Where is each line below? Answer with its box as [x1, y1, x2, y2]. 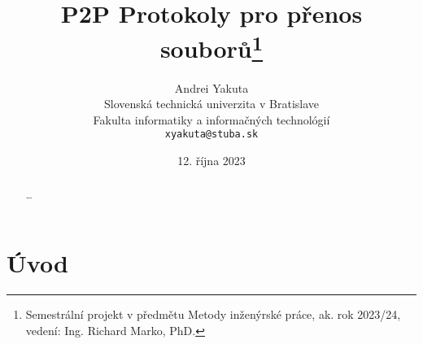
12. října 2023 [177, 152, 246, 169]
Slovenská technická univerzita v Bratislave [103, 95, 320, 112]
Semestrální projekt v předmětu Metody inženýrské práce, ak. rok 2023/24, [25, 306, 401, 323]
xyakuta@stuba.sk [164, 128, 259, 141]
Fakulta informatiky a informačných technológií [93, 111, 330, 128]
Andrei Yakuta [174, 79, 249, 96]
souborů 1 [159, 28, 264, 65]
